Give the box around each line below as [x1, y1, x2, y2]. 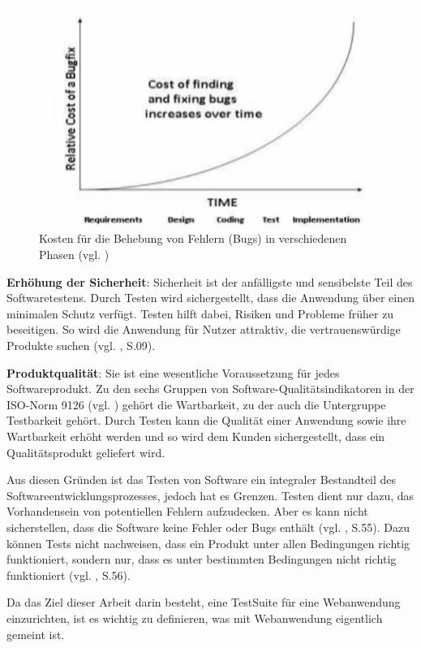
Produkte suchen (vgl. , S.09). [6, 337, 156, 353]
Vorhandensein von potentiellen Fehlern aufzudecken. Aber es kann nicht [6, 503, 368, 520]
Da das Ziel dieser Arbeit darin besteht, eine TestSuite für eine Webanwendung [6, 594, 401, 611]
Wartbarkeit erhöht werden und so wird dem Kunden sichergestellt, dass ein [6, 427, 385, 444]
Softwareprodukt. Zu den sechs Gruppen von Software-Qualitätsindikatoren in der [6, 380, 415, 397]
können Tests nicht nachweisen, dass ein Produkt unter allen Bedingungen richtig [6, 534, 410, 551]
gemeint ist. [6, 625, 65, 642]
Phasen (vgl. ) [39, 246, 110, 263]
